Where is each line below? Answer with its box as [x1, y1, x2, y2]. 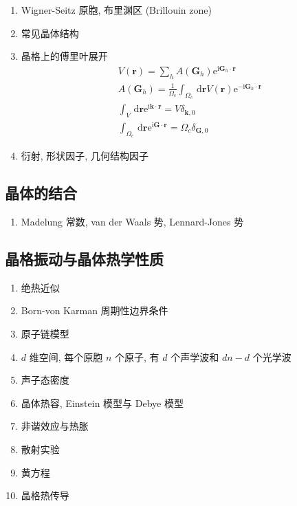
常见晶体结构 [21, 25, 79, 40]
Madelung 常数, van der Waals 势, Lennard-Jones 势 [21, 214, 244, 229]
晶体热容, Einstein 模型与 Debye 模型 [21, 395, 184, 410]
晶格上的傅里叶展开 [21, 49, 108, 63]
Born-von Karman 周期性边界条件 [21, 303, 168, 318]
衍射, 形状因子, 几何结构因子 [21, 148, 148, 163]
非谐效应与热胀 [21, 419, 89, 433]
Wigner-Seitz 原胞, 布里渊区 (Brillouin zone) [21, 3, 212, 16]
